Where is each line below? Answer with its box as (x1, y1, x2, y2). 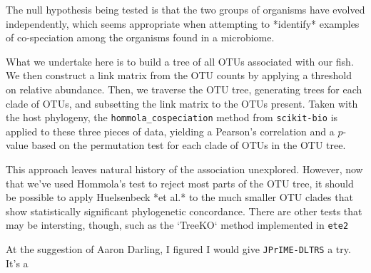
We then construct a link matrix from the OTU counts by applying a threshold (6, 68, 352, 83)
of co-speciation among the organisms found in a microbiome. (6, 30, 275, 45)
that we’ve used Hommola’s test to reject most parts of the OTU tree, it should (6, 175, 354, 190)
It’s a (6, 255, 29, 270)
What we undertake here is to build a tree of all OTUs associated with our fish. (6, 53, 354, 68)
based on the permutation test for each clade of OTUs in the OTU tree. (31, 138, 346, 153)
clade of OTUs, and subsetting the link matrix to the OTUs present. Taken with (6, 96, 358, 110)
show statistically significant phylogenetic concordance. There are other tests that (6, 203, 362, 218)
